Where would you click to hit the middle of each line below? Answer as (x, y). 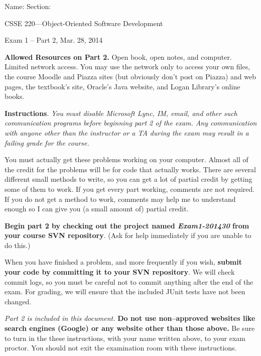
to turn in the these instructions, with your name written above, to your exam (125, 338)
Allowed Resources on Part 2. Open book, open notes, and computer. (118, 56)
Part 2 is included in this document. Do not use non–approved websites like (130, 318)
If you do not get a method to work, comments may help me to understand (120, 199)
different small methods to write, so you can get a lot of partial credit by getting (128, 179)
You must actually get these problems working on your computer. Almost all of (126, 159)
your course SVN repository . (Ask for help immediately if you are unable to (128, 235)
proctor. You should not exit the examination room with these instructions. (121, 348)
